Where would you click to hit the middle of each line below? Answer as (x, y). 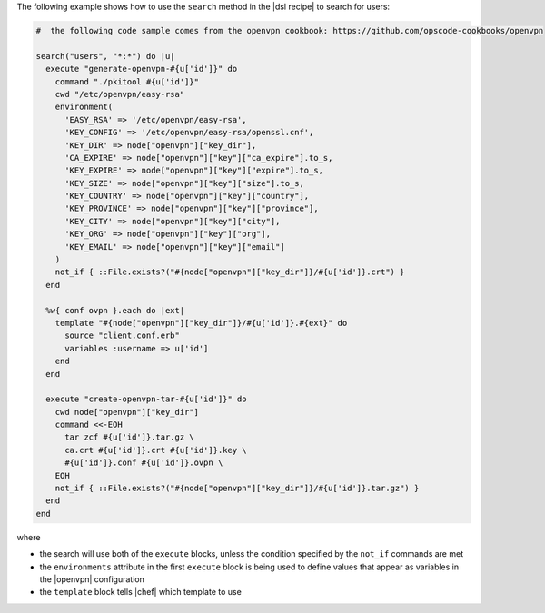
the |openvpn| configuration (92, 579)
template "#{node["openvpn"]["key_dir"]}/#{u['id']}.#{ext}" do (201, 323)
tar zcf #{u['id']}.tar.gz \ (129, 437)
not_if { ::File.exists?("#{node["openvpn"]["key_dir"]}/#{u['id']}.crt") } (230, 272)
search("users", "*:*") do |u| (106, 56)
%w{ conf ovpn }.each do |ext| (115, 310)
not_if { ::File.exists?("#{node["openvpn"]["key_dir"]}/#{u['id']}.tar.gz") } (237, 489)
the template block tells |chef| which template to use (141, 592)
